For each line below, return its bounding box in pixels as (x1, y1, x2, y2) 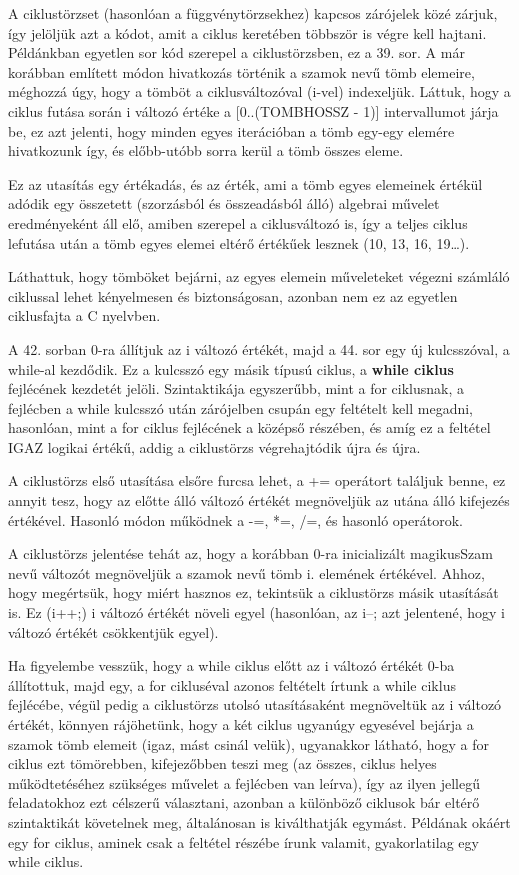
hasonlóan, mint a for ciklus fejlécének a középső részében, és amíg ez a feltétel (8, 417, 491, 438)
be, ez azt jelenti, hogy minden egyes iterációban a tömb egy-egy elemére (8, 120, 455, 141)
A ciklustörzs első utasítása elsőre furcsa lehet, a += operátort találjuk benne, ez (8, 470, 506, 491)
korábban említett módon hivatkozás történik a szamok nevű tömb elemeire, (8, 61, 475, 82)
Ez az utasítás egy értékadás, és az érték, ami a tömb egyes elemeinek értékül (8, 173, 483, 194)
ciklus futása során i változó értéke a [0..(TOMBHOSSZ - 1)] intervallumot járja (8, 100, 499, 121)
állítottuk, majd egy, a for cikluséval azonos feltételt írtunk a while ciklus (8, 674, 456, 695)
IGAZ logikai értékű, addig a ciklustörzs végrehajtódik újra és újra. (8, 436, 421, 457)
